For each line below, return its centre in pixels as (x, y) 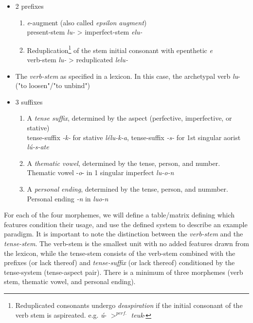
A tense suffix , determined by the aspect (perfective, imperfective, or (129, 118)
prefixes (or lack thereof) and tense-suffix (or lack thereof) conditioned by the (119, 262)
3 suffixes (29, 101)
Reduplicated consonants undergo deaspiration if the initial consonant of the (129, 305)
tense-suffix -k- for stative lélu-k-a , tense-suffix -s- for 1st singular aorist (134, 137)
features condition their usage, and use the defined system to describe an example (126, 224)
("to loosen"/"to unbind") (53, 85)
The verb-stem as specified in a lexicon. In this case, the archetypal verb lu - (128, 76)
